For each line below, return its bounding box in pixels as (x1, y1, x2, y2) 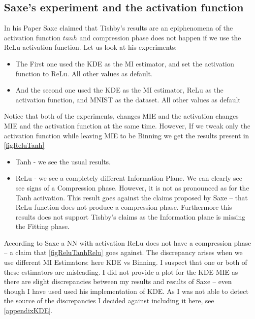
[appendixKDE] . (4, 305, 53, 316)
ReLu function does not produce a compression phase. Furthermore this (15, 202, 232, 212)
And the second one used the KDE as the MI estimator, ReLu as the (15, 85, 223, 95)
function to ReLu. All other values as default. (15, 68, 153, 78)
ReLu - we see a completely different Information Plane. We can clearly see (15, 173, 242, 183)
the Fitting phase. (15, 221, 70, 231)
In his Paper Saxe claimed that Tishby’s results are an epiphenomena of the (4, 23, 233, 33)
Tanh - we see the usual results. (15, 156, 111, 166)
